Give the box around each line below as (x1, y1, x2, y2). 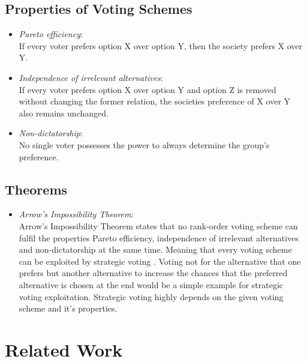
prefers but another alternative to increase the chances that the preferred (19, 267, 288, 279)
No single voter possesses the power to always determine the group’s (19, 138, 270, 151)
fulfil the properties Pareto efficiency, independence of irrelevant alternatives (19, 231, 299, 244)
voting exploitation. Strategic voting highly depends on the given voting (19, 290, 284, 303)
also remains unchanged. (19, 106, 109, 119)
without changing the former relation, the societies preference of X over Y (19, 95, 291, 107)
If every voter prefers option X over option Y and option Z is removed (19, 83, 276, 95)
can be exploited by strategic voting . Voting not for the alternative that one (19, 255, 301, 267)
